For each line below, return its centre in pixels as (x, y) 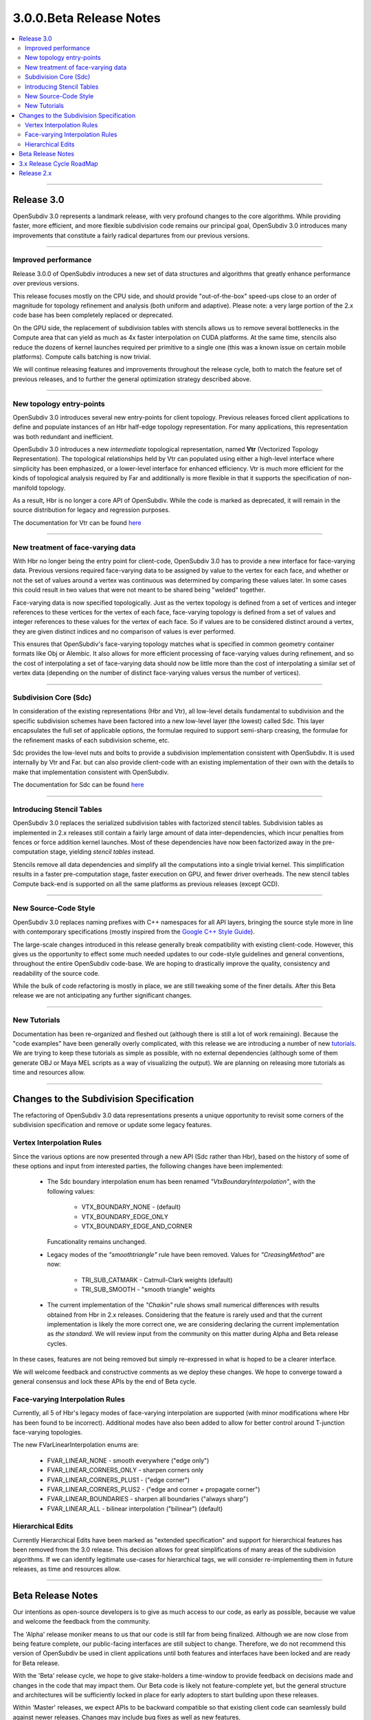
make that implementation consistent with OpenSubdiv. (91, 772)
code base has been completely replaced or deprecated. (93, 315)
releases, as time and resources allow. (67, 1569)
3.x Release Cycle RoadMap (59, 163)
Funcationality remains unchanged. (97, 1242)
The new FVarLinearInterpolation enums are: (76, 1445)
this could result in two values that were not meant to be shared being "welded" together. (139, 590)
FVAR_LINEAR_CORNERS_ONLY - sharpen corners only (125, 1470)
